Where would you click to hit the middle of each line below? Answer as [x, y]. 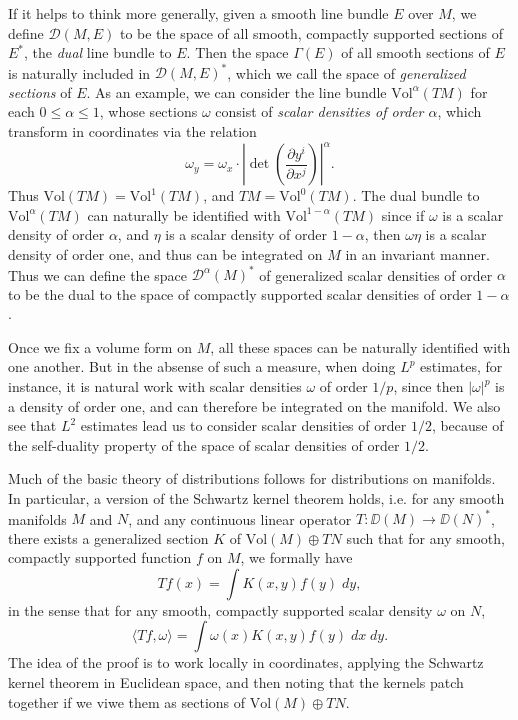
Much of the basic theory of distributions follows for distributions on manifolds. [252, 478]
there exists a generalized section [108, 537]
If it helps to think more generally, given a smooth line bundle [198, 13]
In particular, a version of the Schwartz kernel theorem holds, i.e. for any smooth [256, 497]
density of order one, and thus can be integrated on [165, 253]
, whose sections [148, 111]
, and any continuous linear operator [240, 518]
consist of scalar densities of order [319, 111]
